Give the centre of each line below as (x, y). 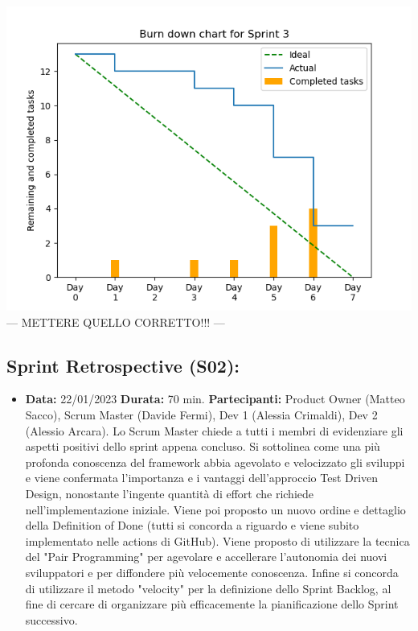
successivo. (51, 619)
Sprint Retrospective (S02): (123, 365)
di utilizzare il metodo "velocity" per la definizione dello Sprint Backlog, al (208, 588)
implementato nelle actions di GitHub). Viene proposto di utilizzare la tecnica (217, 540)
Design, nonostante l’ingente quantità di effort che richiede (169, 493)
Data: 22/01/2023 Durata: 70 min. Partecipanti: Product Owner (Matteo (215, 399)
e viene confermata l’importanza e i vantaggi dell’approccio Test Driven (202, 478)
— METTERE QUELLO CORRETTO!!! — (116, 322)
